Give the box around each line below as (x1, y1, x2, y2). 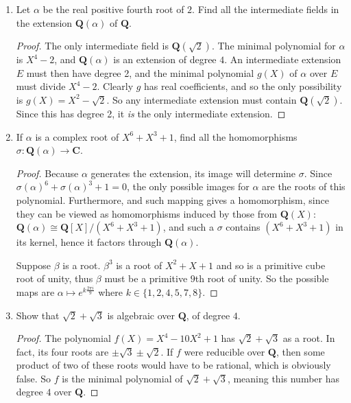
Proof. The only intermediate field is (16, 38, 169, 53)
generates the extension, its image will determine (90, 165, 296, 180)
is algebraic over (107, 308, 175, 322)
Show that (16, 308, 60, 322)
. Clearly (97, 79, 134, 93)
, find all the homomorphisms (173, 129, 298, 143)
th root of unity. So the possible (195, 271, 329, 286)
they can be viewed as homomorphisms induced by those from (16, 206, 278, 220)
